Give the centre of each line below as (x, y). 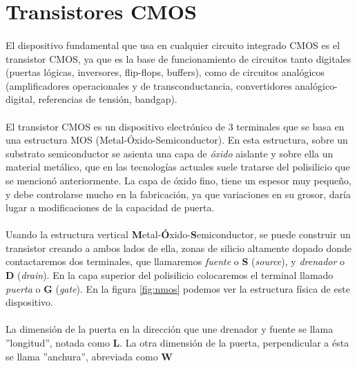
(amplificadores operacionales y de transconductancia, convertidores (149, 85)
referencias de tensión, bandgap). (108, 99)
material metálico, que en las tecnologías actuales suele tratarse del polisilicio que (178, 167)
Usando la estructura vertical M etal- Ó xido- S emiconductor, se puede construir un (178, 234)
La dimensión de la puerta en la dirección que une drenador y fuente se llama (170, 329)
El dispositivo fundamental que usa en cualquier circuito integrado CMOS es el (173, 45)
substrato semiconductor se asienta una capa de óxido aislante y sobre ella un (170, 153)
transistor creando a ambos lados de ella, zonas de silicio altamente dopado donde (179, 248)
